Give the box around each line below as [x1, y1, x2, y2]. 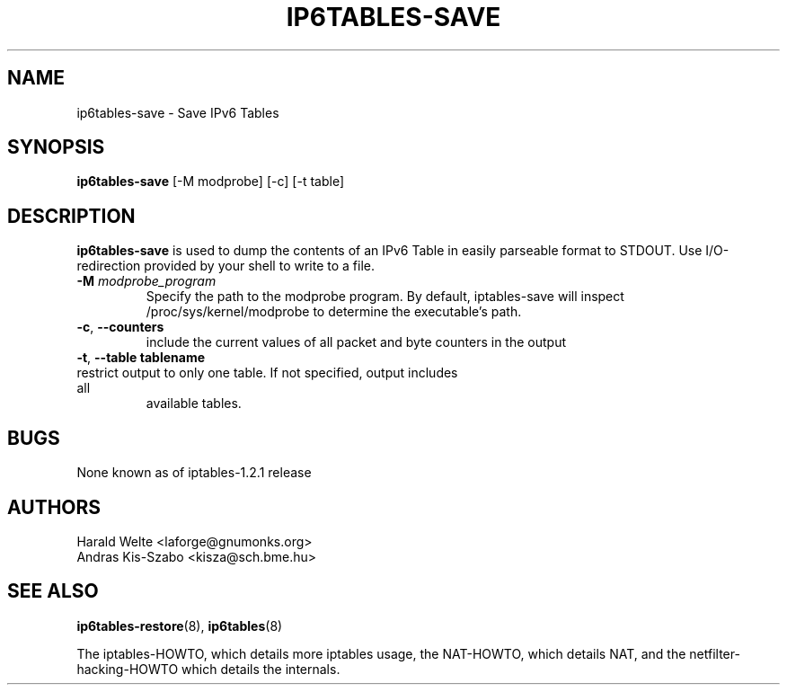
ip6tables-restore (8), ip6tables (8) [76, 617, 283, 634]
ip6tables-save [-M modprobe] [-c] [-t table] [76, 173, 344, 190]
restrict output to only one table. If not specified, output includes [76, 365, 458, 381]
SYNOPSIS [7, 136, 105, 159]
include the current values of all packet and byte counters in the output [146, 334, 566, 350]
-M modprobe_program [76, 273, 217, 289]
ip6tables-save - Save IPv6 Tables [76, 104, 279, 120]
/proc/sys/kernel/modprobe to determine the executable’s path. [146, 304, 522, 320]
